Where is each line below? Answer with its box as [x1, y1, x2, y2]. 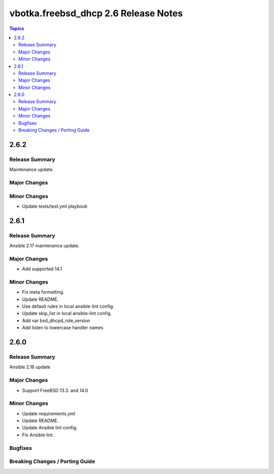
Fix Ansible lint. [22, 432, 54, 438]
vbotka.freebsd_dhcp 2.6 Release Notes [9, 8, 183, 19]
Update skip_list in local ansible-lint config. [22, 310, 112, 317]
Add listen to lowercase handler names [22, 325, 104, 331]
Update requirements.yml [22, 410, 76, 417]
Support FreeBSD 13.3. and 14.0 [22, 387, 88, 393]
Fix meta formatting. [22, 289, 64, 295]
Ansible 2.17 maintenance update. [9, 243, 80, 249]
